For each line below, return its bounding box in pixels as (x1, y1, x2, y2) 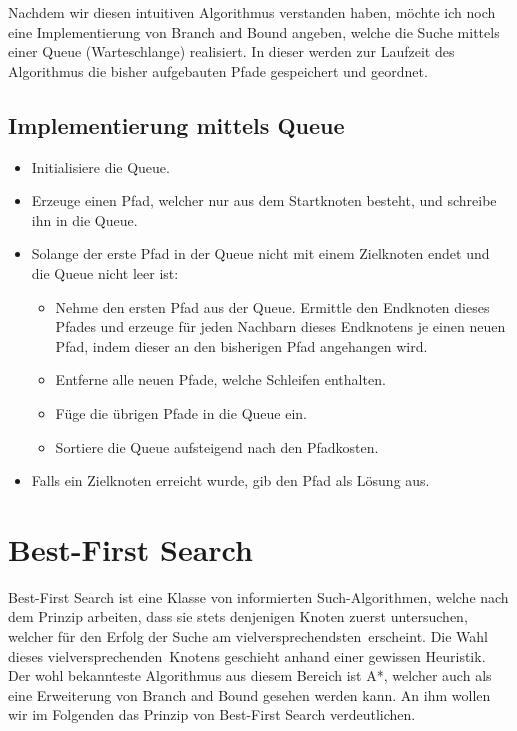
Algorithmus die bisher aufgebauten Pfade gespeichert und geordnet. (8, 60, 428, 81)
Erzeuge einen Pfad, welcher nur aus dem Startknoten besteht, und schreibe (31, 190, 497, 211)
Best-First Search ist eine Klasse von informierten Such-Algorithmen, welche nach (8, 586, 509, 607)
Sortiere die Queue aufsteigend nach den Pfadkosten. (55, 436, 379, 457)
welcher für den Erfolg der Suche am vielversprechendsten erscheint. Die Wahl (8, 626, 489, 647)
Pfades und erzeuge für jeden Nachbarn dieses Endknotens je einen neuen (55, 316, 506, 337)
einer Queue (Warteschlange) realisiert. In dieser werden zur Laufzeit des (8, 41, 455, 62)
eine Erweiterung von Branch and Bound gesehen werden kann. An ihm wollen (8, 684, 491, 705)
